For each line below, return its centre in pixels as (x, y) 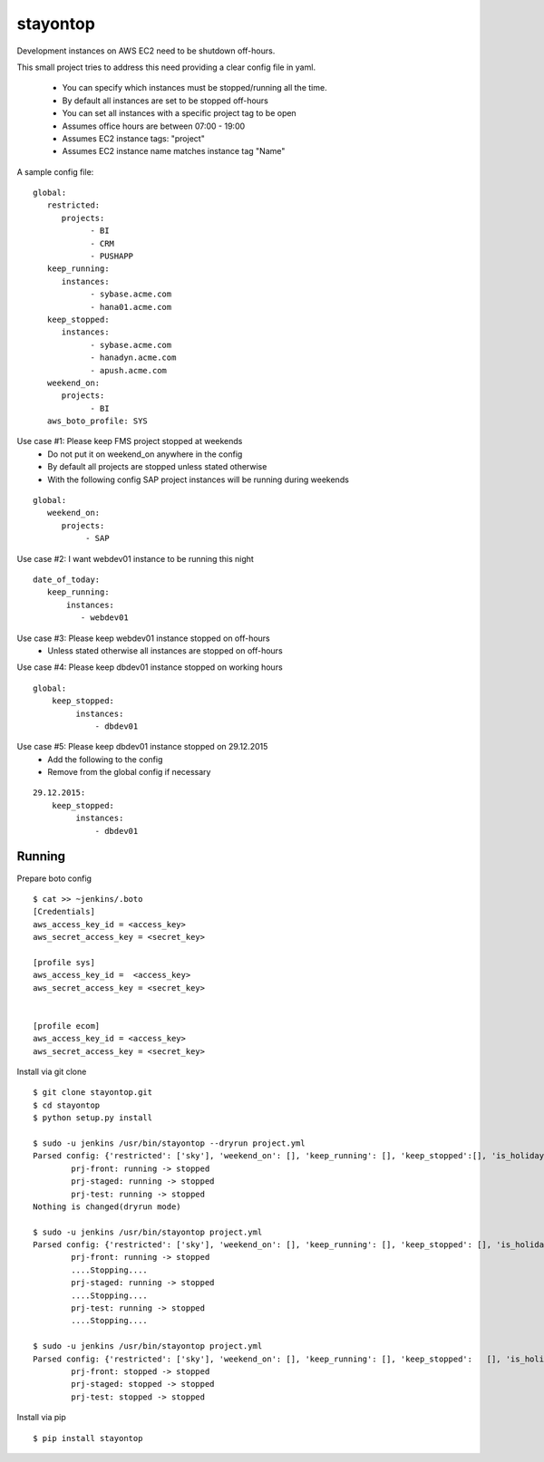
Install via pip (42, 1418)
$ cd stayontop (67, 1105)
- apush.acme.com (129, 370)
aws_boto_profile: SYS (97, 421)
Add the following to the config (105, 759)
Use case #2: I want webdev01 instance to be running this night (135, 558)
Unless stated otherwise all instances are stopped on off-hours (165, 650)
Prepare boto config (54, 878)
